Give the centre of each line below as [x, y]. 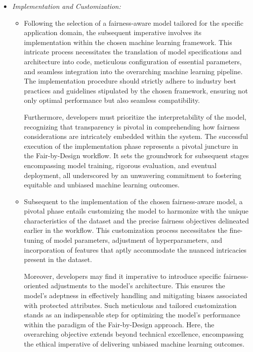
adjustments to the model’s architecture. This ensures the [138, 286]
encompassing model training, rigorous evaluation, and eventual [120, 165]
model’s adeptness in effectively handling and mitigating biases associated [136, 295]
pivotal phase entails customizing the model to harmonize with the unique [136, 211]
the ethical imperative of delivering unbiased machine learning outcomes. [134, 344]
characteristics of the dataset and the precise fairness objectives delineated [136, 220]
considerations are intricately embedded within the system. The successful [136, 136]
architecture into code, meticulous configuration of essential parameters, [133, 61]
